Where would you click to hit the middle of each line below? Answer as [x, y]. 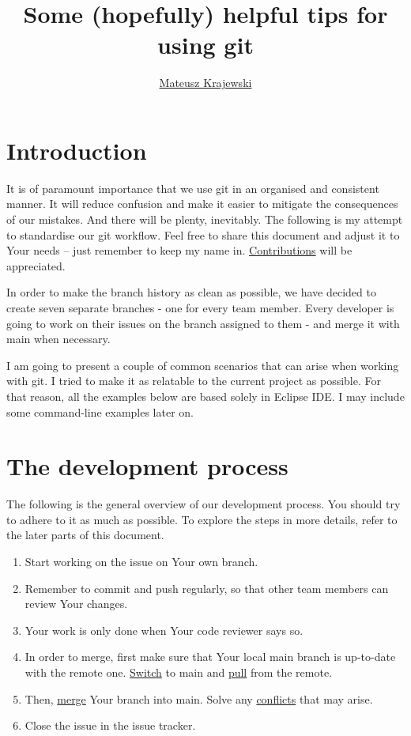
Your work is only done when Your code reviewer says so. [164, 630]
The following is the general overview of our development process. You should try [204, 504]
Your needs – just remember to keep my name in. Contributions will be [179, 250]
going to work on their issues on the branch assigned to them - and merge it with [203, 323]
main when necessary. [58, 339]
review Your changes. [76, 604]
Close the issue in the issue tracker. [110, 725]
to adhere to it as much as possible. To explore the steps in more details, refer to [202, 519]
